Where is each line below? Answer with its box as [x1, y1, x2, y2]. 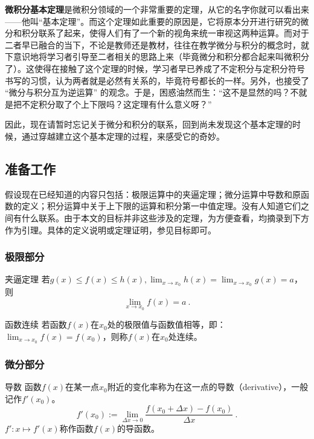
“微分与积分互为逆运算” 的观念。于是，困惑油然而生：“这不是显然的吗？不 [5, 86, 299, 99]
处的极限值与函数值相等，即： [107, 318, 226, 331]
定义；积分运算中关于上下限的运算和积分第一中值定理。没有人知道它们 [21, 200, 301, 212]
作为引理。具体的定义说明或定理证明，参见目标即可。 [5, 223, 216, 236]
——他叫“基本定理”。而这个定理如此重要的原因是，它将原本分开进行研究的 [5, 15, 301, 27]
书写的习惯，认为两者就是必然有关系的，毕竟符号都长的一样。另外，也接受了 [5, 74, 309, 86]
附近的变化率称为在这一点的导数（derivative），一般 [107, 380, 309, 393]
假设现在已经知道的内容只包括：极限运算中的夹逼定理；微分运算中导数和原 [5, 187, 301, 200]
